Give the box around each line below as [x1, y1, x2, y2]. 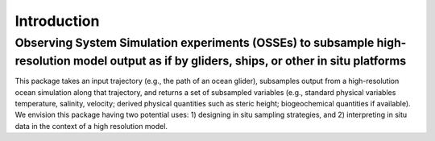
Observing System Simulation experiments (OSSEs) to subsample [14, 35, 375, 50]
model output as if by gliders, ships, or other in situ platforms [72, 53, 407, 68]
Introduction [14, 12, 100, 30]
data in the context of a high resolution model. [14, 121, 168, 131]
